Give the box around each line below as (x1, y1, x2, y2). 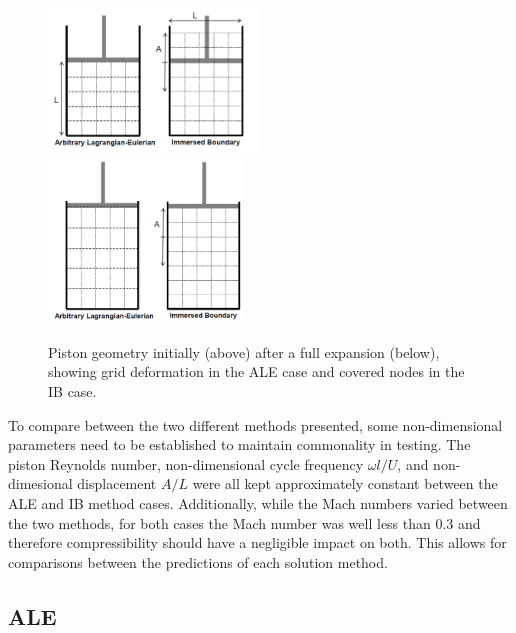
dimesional (8, 473, 73, 494)
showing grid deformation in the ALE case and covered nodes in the (48, 361, 465, 382)
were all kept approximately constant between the (192, 473, 498, 494)
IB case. (48, 380, 97, 401)
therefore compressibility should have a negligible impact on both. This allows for (8, 532, 507, 553)
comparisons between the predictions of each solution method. (8, 551, 388, 572)
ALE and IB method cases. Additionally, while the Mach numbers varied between (8, 492, 508, 513)
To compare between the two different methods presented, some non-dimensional (8, 414, 503, 435)
